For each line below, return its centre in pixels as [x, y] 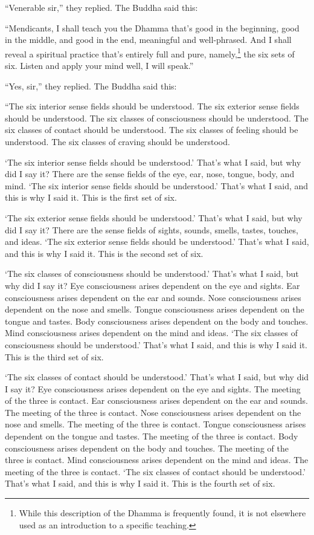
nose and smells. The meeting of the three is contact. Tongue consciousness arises [155, 424]
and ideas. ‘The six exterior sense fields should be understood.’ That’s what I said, [157, 242]
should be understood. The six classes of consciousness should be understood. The [157, 118]
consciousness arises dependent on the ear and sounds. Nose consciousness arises [153, 297]
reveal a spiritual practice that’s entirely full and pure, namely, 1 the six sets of [150, 53]
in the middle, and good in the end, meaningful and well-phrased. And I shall [148, 40]
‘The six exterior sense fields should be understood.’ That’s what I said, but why [154, 217]
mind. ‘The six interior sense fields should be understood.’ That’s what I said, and [157, 185]
